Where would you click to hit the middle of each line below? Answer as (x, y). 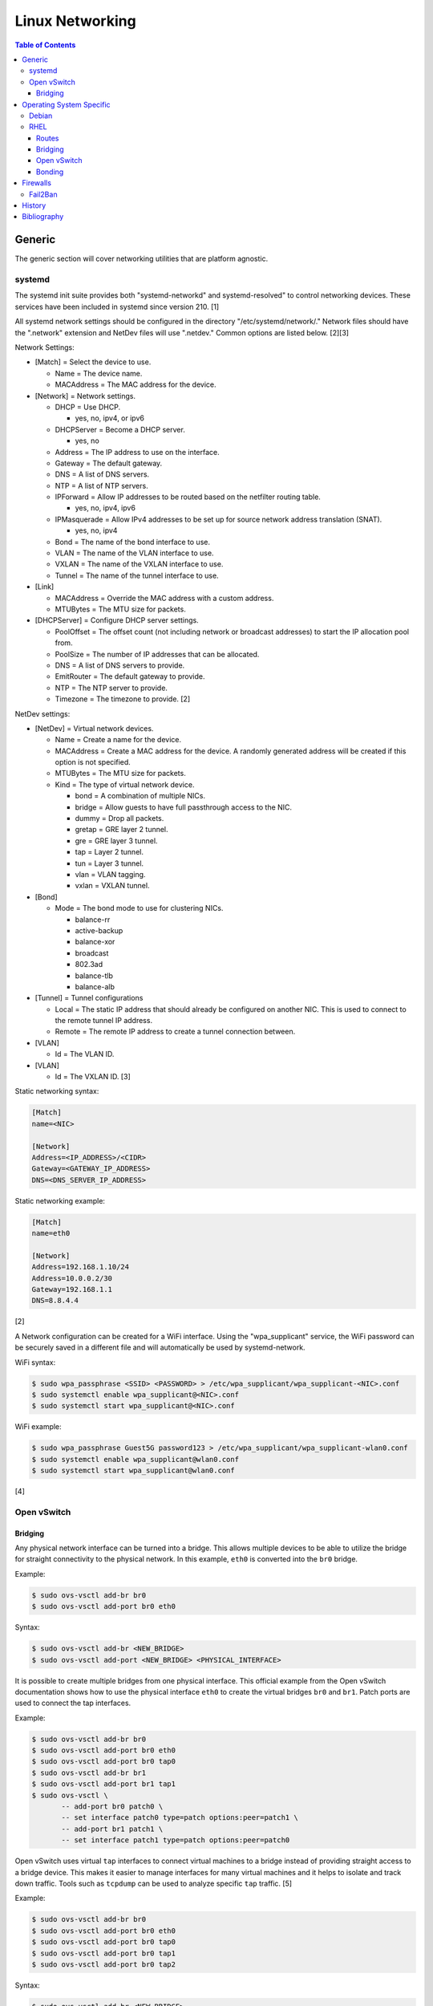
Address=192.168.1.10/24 (81, 1267)
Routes (48, 138)
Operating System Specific (67, 104)
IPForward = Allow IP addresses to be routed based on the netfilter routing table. (188, 497)
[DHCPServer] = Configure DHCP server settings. (117, 620)
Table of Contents (45, 45)
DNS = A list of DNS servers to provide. (120, 665)
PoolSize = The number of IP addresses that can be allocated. (157, 654)
